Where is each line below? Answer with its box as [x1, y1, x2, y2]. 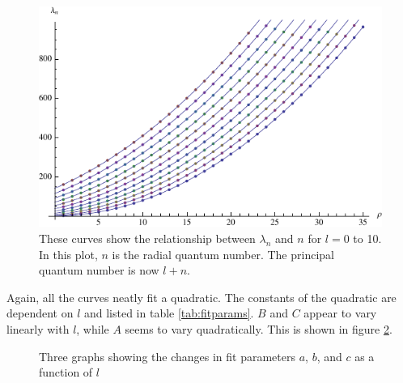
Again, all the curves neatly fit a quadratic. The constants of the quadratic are [6, 288, 397, 305]
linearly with [6, 321, 70, 338]
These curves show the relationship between [39, 230, 256, 247]
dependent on [6, 304, 74, 321]
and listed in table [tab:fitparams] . [83, 304, 254, 321]
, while [76, 321, 109, 338]
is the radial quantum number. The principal [112, 245, 334, 262]
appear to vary [303, 304, 377, 321]
